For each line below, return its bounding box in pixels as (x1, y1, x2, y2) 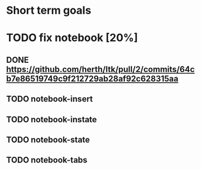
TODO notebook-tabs (6, 155, 88, 165)
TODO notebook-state (6, 134, 90, 144)
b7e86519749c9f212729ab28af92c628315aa (6, 73, 179, 84)
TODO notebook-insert (6, 94, 93, 104)
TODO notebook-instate (6, 114, 98, 125)
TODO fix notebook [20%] (6, 31, 138, 45)
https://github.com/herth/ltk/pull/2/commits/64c (6, 64, 195, 74)
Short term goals (6, 4, 92, 17)
